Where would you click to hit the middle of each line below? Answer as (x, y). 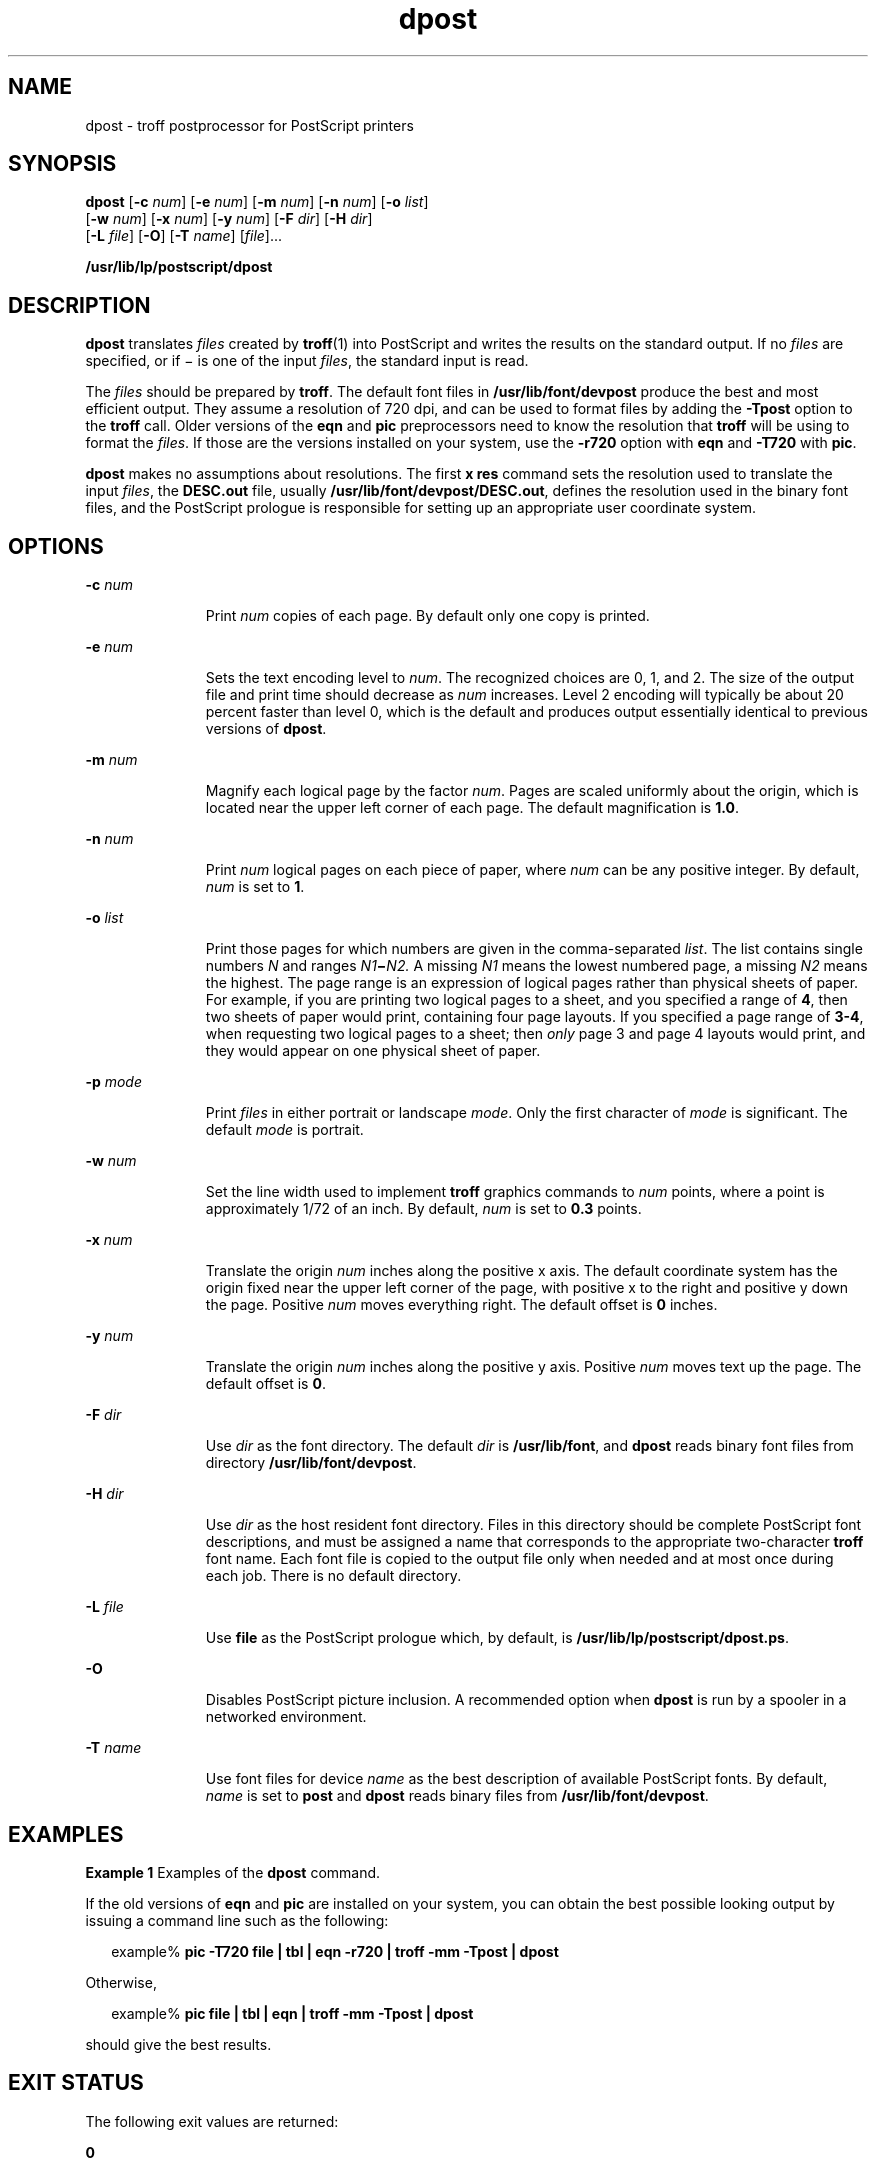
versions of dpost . (266, 729)
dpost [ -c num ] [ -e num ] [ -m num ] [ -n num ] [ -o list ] (257, 202)
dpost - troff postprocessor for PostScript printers (249, 125)
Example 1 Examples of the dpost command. (233, 1872)
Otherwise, (121, 1982)
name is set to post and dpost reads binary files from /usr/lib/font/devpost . (457, 1796)
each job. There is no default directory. (333, 1576)
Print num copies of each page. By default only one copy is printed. (427, 616)
